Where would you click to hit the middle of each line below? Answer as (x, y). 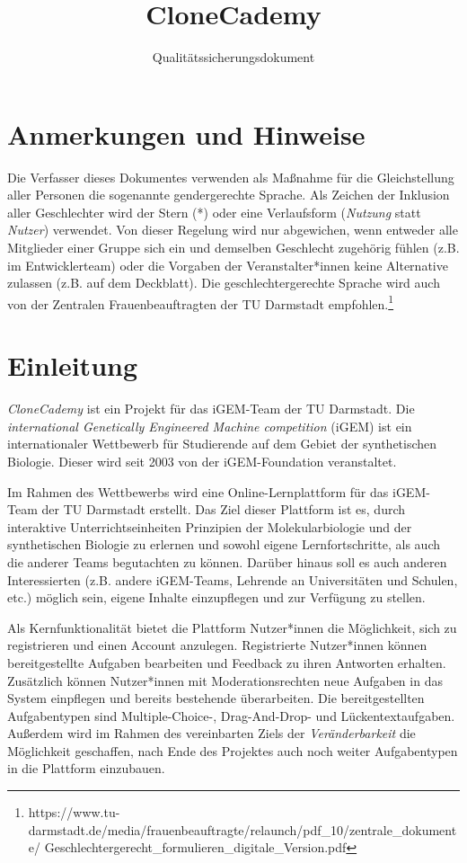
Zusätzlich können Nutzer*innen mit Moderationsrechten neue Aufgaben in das (225, 680)
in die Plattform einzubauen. (86, 768)
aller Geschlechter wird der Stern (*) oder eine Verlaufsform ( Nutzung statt (214, 212)
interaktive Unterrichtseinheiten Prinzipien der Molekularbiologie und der (210, 526)
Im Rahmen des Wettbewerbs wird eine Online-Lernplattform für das (198, 491)
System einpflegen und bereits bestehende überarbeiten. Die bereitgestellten (216, 698)
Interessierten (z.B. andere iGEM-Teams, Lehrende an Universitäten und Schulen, (233, 579)
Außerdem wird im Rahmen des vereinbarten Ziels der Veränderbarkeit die (211, 733)
